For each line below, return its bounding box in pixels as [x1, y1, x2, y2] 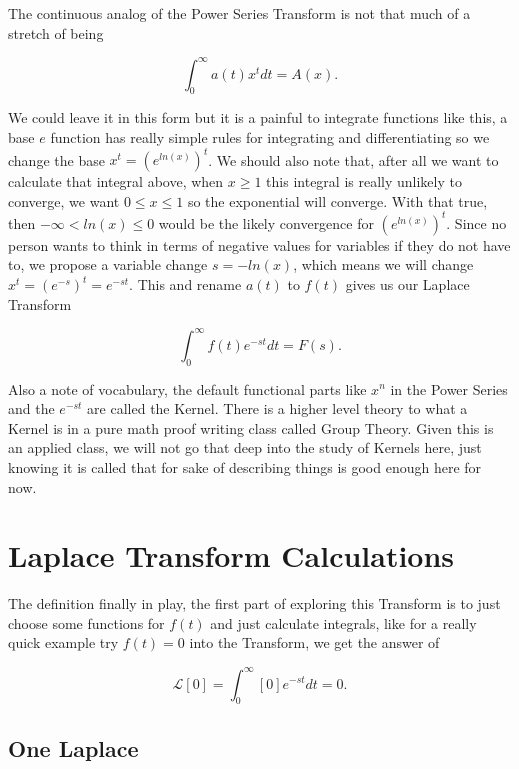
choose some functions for [8, 612, 165, 633]
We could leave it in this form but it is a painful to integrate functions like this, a [8, 107, 508, 128]
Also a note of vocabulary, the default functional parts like [8, 378, 367, 399]
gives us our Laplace [345, 274, 470, 295]
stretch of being [8, 22, 104, 43]
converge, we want [8, 190, 120, 211]
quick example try [8, 632, 119, 653]
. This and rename [129, 274, 242, 295]
